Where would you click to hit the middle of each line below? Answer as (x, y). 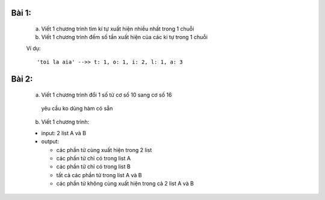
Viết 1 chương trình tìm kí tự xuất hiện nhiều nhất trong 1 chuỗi (118, 29)
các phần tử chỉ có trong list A (94, 158)
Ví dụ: (33, 48)
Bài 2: (22, 79)
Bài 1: (21, 13)
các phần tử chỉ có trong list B (93, 167)
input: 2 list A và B (64, 133)
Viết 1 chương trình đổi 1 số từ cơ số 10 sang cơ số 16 (107, 95)
